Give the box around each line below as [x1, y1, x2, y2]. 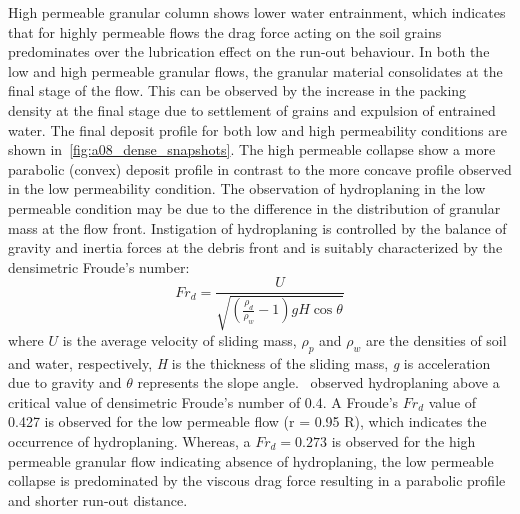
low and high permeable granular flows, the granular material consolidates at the [8, 60, 503, 81]
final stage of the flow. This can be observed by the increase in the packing [8, 80, 467, 101]
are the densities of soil [366, 329, 507, 350]
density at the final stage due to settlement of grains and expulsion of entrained [8, 99, 496, 120]
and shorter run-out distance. [8, 489, 188, 510]
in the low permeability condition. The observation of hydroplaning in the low [8, 178, 486, 199]
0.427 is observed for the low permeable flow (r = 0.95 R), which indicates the [8, 411, 487, 432]
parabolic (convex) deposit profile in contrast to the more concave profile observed [8, 158, 512, 179]
